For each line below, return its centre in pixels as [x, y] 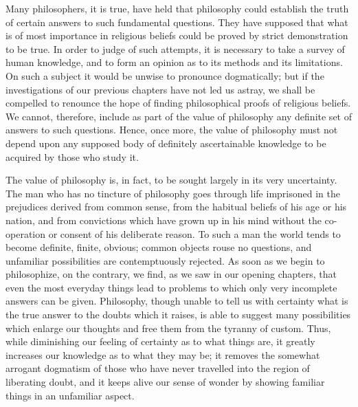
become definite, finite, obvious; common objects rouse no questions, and [159, 247]
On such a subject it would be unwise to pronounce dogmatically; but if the [165, 75]
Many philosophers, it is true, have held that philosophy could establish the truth [177, 8]
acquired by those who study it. [72, 156]
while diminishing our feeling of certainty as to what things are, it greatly [160, 341]
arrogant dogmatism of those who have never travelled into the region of [158, 368]
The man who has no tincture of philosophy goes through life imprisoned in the [173, 193]
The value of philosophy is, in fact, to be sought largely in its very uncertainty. [171, 180]
